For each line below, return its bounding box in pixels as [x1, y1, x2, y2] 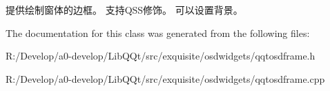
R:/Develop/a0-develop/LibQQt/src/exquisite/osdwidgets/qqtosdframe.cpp [6, 71, 325, 86]
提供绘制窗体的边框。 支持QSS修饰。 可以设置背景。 [6, 3, 243, 16]
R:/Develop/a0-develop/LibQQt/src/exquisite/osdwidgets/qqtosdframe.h [6, 49, 316, 63]
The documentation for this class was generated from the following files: [6, 25, 310, 40]
